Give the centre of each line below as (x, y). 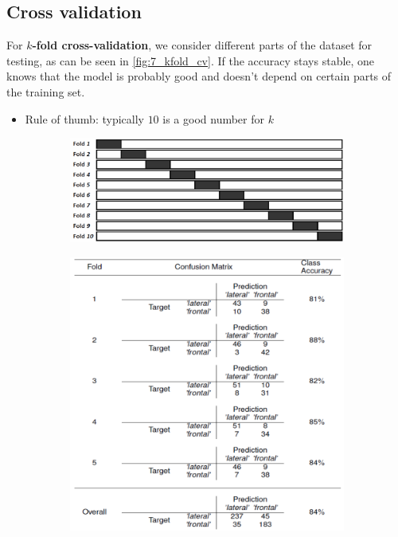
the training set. (46, 91)
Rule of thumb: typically (84, 118)
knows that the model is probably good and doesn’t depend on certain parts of (199, 76)
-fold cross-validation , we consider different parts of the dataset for (202, 45)
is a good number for (214, 118)
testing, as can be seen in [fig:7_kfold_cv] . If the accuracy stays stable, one (191, 60)
